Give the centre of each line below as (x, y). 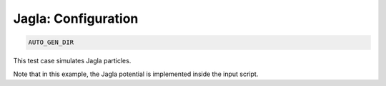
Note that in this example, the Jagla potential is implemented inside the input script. (136, 74)
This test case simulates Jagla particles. (72, 61)
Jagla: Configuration (76, 18)
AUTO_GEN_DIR (51, 42)
